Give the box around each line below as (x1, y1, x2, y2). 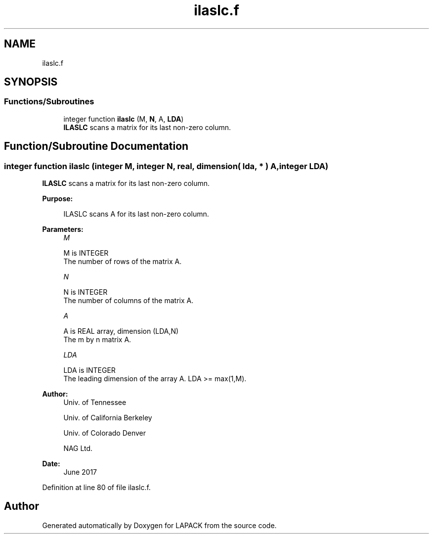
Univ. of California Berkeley (63, 413, 152, 422)
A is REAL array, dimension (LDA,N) (63, 327, 179, 336)
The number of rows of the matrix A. (63, 257, 182, 266)
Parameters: (42, 225, 84, 234)
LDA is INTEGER (63, 366, 116, 375)
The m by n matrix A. (63, 335, 131, 344)
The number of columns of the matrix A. (63, 296, 194, 305)
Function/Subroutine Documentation (4, 140, 189, 153)
